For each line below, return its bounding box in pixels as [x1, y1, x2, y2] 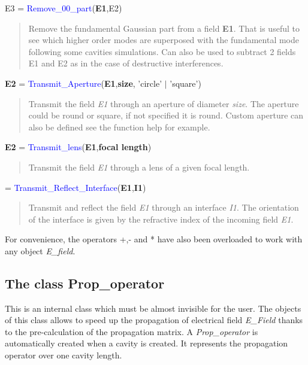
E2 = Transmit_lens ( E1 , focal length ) [5, 141, 152, 153]
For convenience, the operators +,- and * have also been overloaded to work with [5, 233, 303, 245]
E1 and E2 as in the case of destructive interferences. [28, 57, 224, 69]
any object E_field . [5, 244, 76, 257]
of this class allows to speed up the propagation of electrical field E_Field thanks [5, 314, 303, 326]
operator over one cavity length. [5, 349, 122, 361]
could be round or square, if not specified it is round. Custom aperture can [28, 109, 304, 121]
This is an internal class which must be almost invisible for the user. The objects [5, 302, 301, 314]
